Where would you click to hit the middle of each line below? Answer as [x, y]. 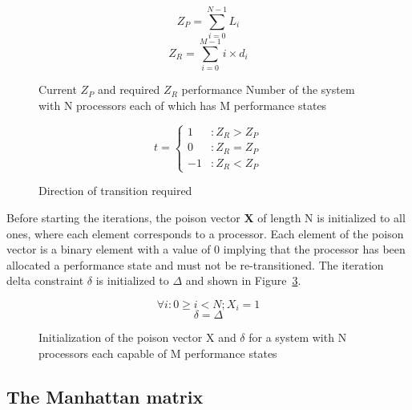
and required [129, 89]
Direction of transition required [115, 191]
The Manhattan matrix [105, 396]
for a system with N [298, 337]
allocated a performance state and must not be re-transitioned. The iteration [195, 264]
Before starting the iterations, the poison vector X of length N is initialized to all [206, 217]
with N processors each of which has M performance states [183, 105]
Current [58, 89]
